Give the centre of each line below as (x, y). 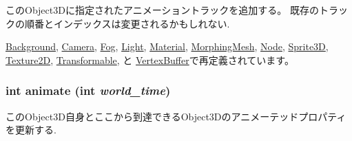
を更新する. (31, 130)
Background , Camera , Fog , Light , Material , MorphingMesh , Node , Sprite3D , (167, 46)
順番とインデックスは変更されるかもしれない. (127, 23)
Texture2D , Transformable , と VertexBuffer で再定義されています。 (150, 59)
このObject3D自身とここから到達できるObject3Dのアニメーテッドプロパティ (176, 116)
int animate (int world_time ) (88, 90)
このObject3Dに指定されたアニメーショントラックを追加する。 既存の (163, 10)
